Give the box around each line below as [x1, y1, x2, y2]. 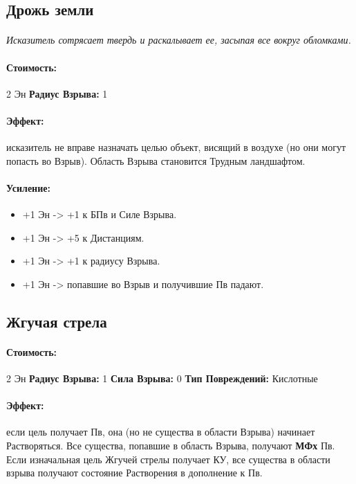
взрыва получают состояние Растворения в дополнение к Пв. [6, 465, 263, 480]
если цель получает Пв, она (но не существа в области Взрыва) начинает [6, 424, 315, 439]
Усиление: [6, 180, 50, 195]
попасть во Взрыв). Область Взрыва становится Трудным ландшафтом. [6, 153, 306, 168]
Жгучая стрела [6, 310, 107, 332]
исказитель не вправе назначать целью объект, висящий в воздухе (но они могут [6, 140, 346, 154]
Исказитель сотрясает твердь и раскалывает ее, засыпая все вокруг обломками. [6, 33, 351, 47]
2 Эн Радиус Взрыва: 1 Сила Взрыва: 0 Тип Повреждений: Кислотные [6, 371, 318, 386]
